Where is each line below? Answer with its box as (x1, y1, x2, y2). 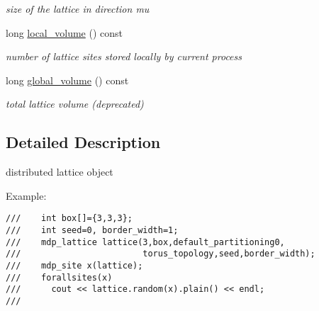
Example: (6, 188, 47, 203)
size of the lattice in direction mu (6, 1, 150, 16)
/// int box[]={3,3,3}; (6, 213, 133, 224)
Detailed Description (6, 131, 161, 153)
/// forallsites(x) (6, 272, 113, 283)
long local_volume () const (6, 25, 123, 40)
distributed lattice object (6, 164, 113, 179)
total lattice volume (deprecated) (6, 96, 144, 111)
